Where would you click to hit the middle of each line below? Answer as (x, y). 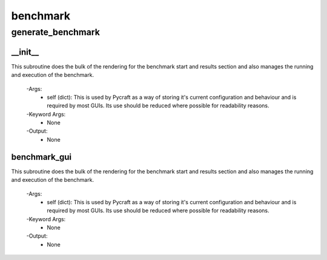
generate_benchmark (55, 32)
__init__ (25, 52)
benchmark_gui (41, 157)
